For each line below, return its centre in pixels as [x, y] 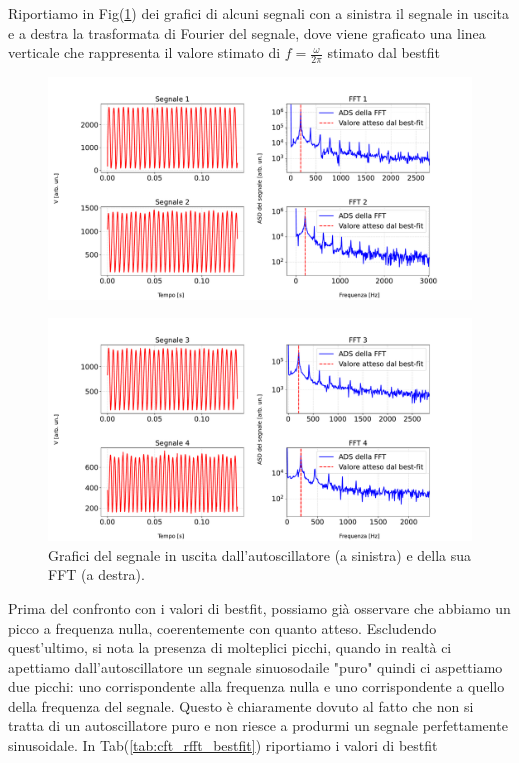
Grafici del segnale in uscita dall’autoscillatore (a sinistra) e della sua [260, 554]
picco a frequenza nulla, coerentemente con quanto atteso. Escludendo [222, 627]
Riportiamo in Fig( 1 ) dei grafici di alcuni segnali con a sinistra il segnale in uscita [259, 13]
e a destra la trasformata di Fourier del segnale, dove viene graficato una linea [247, 32]
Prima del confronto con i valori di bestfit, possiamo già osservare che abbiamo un [259, 607]
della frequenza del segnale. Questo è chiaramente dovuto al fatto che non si [241, 705]
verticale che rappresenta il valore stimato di [144, 52]
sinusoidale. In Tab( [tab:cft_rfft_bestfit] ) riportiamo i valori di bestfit [223, 745]
